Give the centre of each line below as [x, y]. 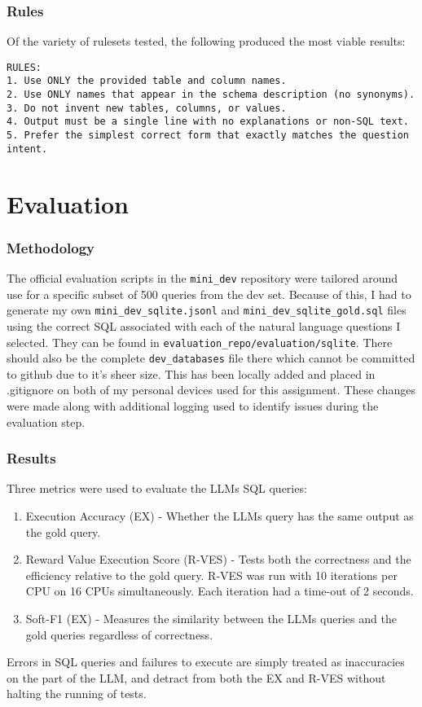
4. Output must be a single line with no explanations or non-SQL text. [208, 122]
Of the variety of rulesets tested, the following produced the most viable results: [206, 41]
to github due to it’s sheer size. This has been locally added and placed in [191, 373]
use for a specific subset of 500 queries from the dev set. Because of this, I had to [209, 294]
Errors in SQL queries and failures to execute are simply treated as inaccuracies [206, 662]
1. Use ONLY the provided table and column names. [147, 81]
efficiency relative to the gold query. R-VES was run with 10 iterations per [211, 575]
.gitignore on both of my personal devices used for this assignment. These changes [211, 390]
